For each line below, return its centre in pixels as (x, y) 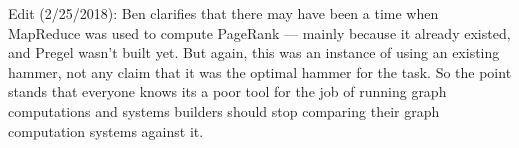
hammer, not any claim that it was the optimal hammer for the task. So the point (260, 71)
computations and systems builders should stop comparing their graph (224, 110)
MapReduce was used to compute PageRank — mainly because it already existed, (259, 32)
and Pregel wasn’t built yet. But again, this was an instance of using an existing (254, 52)
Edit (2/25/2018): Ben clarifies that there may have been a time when (223, 13)
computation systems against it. (106, 130)
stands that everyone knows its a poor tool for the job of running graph (227, 91)
